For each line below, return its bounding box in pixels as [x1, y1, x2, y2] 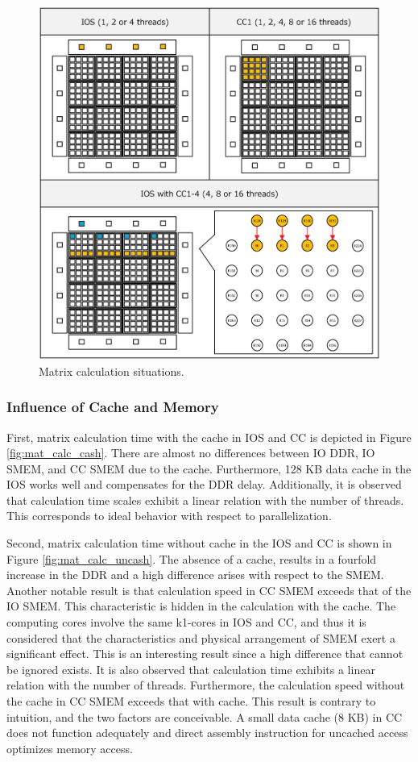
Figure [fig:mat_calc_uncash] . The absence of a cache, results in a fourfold [6, 550, 377, 567]
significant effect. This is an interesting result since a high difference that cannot [6, 645, 404, 662]
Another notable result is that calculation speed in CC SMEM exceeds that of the [6, 581, 412, 598]
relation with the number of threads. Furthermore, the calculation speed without [6, 677, 405, 693]
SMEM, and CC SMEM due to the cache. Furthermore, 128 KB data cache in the [6, 460, 412, 477]
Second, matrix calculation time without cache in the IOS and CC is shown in [6, 535, 392, 552]
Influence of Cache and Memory [6, 397, 219, 417]
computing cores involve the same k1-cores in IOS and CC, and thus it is [6, 614, 366, 631]
